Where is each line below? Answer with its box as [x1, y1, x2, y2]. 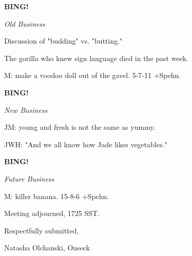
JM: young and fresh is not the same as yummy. [4, 122, 156, 132]
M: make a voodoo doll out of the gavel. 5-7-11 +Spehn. [4, 70, 181, 81]
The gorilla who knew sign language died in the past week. [4, 52, 189, 63]
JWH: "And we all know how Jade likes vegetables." [4, 139, 167, 149]
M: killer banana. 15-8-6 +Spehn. [4, 190, 109, 201]
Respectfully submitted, [4, 225, 79, 235]
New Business [4, 104, 48, 115]
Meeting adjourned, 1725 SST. [4, 208, 100, 219]
